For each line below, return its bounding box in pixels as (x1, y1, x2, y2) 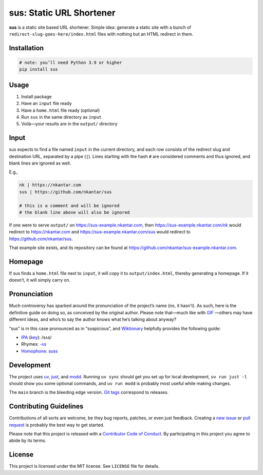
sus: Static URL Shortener (9, 7, 116, 18)
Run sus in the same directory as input (21, 114, 102, 120)
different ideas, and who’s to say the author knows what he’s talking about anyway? (9, 316, 176, 322)
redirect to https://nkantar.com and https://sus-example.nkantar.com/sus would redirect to (9, 229, 191, 235)
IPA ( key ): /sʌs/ (21, 334, 52, 340)
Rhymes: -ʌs (21, 341, 46, 347)
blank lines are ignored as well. (9, 160, 71, 166)
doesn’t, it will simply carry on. (9, 277, 71, 283)
